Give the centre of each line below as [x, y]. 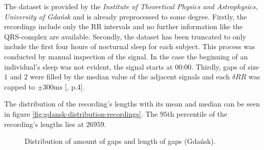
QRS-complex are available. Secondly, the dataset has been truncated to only [125, 36]
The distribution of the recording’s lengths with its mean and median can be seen [132, 104]
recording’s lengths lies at [44, 124]
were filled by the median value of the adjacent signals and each [130, 77]
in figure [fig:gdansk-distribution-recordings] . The [81, 113]
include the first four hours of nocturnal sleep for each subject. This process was [130, 46]
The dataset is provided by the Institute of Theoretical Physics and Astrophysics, [131, 6]
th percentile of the [197, 113]
